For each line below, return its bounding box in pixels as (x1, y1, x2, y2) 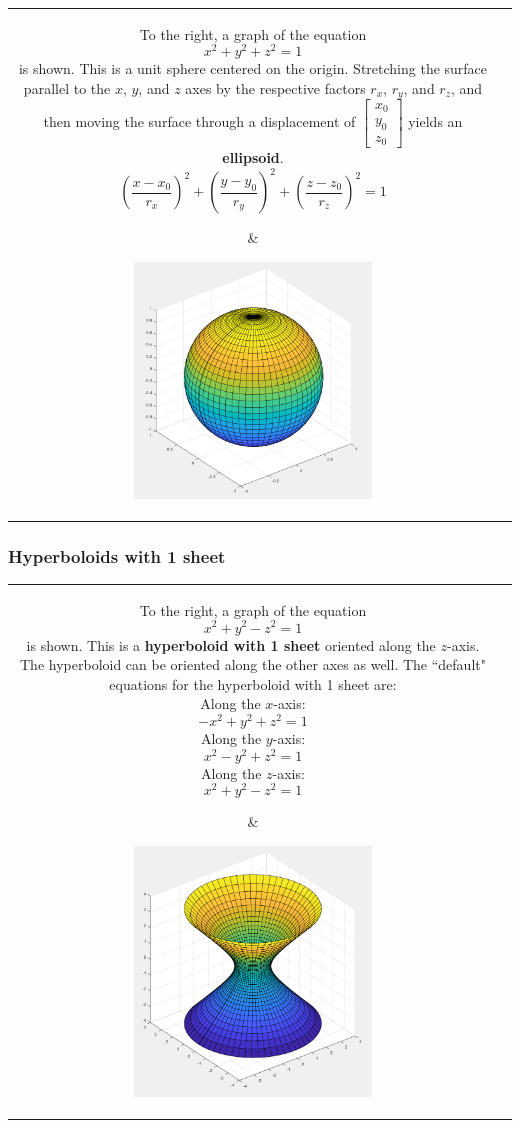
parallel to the (23, 78, 111, 99)
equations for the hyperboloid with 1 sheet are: (109, 673, 397, 694)
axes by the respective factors (185, 78, 366, 99)
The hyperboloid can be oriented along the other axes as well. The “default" (20, 654, 486, 675)
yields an (408, 111, 463, 132)
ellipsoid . (222, 147, 284, 168)
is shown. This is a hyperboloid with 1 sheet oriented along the (26, 634, 436, 655)
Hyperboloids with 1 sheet (8, 543, 226, 568)
